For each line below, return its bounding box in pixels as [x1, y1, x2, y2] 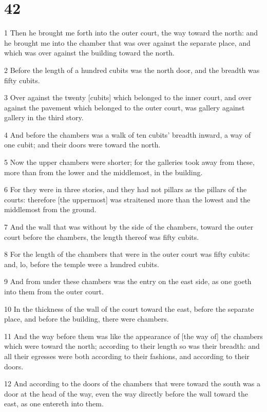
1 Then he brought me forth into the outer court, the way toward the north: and [4, 27, 258, 38]
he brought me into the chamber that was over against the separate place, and [4, 37, 251, 48]
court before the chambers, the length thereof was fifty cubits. [4, 231, 199, 242]
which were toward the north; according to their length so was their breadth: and [4, 341, 260, 351]
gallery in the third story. [4, 112, 84, 123]
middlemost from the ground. [4, 204, 97, 215]
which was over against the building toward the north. [4, 47, 175, 58]
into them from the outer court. [4, 286, 104, 296]
